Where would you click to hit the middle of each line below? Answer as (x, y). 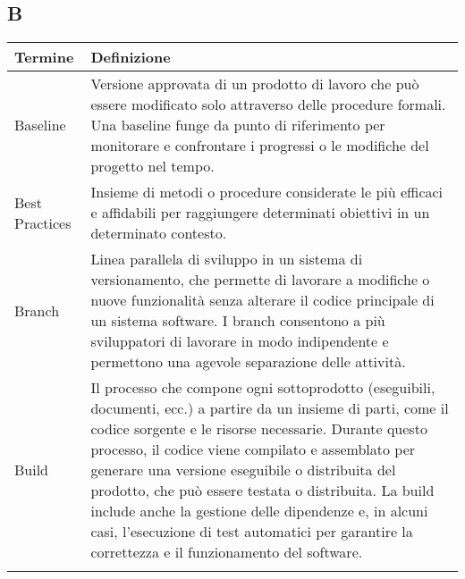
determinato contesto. (159, 233)
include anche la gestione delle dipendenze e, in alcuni (259, 511)
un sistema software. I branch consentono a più (238, 321)
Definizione (131, 57)
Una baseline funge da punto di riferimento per (238, 125)
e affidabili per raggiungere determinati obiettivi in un (260, 213)
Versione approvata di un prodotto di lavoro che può (255, 84)
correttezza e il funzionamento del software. (227, 552)
